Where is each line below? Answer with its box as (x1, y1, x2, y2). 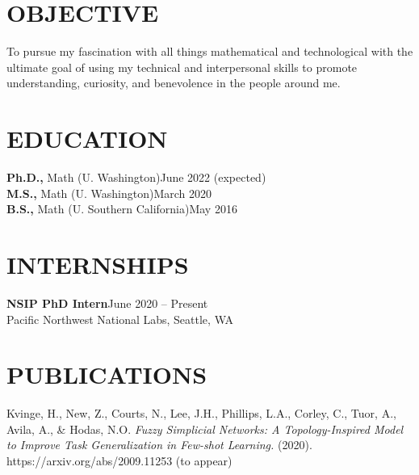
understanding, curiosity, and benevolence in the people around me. (6, 74, 341, 91)
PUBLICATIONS (6, 358, 207, 391)
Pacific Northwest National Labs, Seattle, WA (6, 310, 233, 327)
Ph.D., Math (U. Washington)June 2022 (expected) (6, 169, 266, 186)
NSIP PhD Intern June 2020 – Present (6, 294, 208, 311)
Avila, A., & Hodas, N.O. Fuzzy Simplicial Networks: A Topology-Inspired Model (6, 420, 404, 437)
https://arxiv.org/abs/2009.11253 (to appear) (6, 452, 233, 469)
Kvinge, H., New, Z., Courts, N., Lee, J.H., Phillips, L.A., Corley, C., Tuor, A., (6, 405, 396, 422)
